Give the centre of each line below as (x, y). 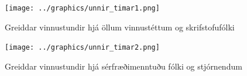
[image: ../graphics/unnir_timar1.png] (82, 8)
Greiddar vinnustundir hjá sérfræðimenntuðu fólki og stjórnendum (123, 66)
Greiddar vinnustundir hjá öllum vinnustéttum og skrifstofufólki (120, 27)
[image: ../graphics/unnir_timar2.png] (82, 48)
